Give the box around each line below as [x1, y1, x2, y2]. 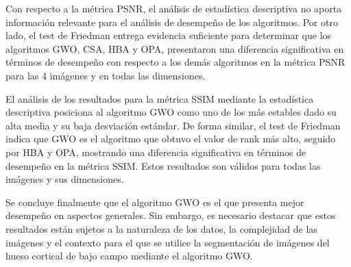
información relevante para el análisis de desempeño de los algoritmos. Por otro [5, 14, 338, 29]
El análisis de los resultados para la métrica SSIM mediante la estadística [5, 91, 314, 105]
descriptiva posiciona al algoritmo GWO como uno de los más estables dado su [5, 105, 337, 119]
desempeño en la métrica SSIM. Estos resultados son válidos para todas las [5, 158, 321, 173]
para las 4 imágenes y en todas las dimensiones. [5, 68, 206, 82]
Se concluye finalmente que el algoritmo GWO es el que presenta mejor [5, 194, 304, 209]
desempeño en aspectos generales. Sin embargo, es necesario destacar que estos [5, 208, 336, 222]
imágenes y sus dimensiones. [5, 172, 124, 186]
